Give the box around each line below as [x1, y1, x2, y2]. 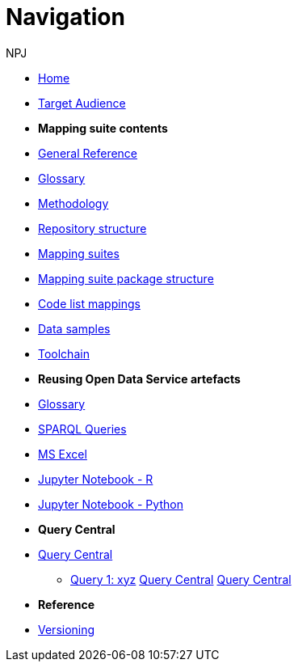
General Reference [38, 146, 138, 160]
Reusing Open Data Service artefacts [38, 371, 241, 386]
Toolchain [38, 346, 90, 361]
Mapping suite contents [38, 120, 168, 135]
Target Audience [38, 95, 126, 110]
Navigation [6, 3, 125, 31]
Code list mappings [38, 296, 141, 311]
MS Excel [38, 446, 87, 461]
